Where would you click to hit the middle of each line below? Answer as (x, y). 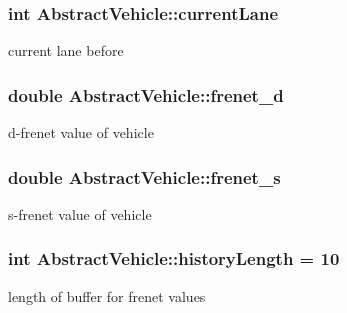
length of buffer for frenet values (107, 295)
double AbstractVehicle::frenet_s (144, 176)
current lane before (66, 50)
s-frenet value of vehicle (80, 213)
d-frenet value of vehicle (81, 132)
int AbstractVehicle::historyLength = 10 (174, 258)
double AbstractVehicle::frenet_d (146, 94)
